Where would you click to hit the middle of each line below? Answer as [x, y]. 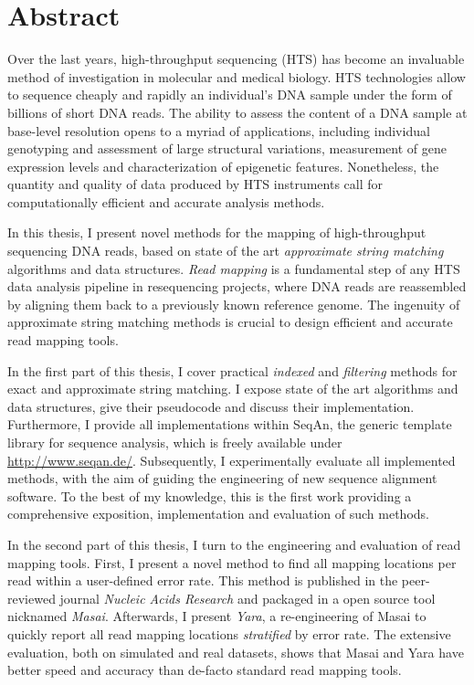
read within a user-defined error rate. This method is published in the [203, 580]
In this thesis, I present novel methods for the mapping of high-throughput [217, 232]
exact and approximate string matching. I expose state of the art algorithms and [233, 389]
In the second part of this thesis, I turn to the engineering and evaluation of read [234, 544]
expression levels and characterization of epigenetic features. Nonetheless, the [223, 166]
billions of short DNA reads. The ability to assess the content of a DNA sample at [237, 112]
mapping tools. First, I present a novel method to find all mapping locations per [232, 562]
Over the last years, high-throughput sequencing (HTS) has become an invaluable [236, 59]
